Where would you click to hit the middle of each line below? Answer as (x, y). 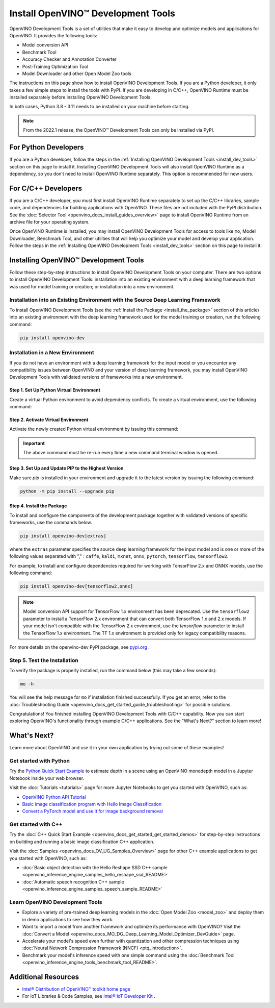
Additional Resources (44, 977)
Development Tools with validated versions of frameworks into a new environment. (96, 377)
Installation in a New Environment (52, 353)
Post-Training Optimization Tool (55, 66)
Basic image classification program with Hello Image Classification (92, 804)
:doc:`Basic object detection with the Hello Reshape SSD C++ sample (95, 868)
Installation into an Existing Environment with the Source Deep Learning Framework (115, 300)
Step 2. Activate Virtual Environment (49, 420)
